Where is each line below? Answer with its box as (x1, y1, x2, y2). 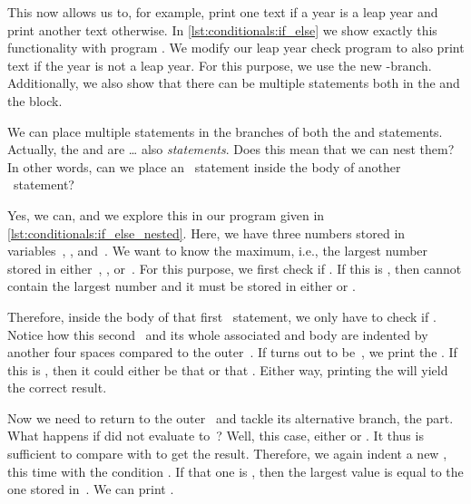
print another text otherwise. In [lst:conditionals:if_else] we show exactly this (7, 20, 437, 39)
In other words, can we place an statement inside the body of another (7, 157, 401, 176)
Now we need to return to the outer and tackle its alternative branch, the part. (7, 408, 454, 427)
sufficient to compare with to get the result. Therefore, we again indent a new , (7, 444, 447, 463)
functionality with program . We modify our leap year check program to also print (7, 38, 465, 57)
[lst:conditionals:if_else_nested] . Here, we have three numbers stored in (7, 223, 406, 242)
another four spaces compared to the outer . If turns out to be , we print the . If (7, 343, 457, 362)
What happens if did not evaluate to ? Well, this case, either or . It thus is (7, 426, 424, 445)
